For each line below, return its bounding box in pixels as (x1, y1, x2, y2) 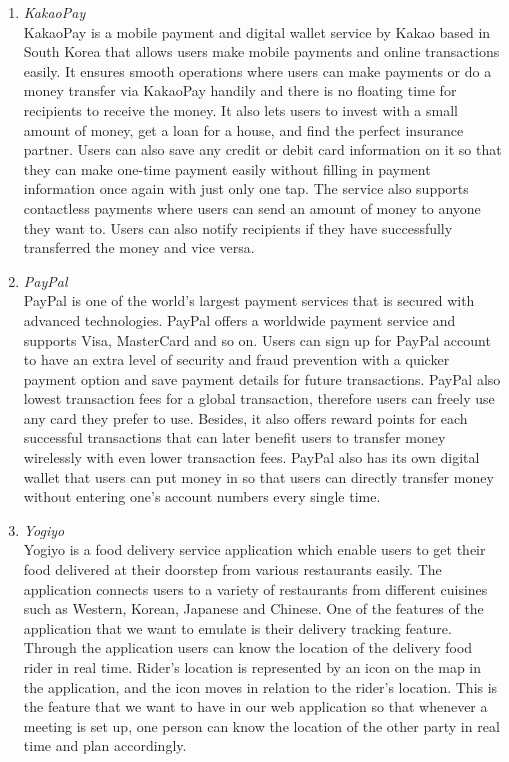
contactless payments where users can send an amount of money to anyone (23, 197, 481, 218)
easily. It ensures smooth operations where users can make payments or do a (23, 60, 492, 81)
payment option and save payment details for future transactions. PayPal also (23, 368, 501, 389)
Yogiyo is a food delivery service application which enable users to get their (23, 539, 486, 560)
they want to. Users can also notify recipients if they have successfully (23, 217, 453, 238)
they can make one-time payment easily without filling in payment (23, 158, 431, 179)
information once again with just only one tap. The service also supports (23, 178, 469, 199)
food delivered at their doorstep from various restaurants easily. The (23, 559, 442, 580)
